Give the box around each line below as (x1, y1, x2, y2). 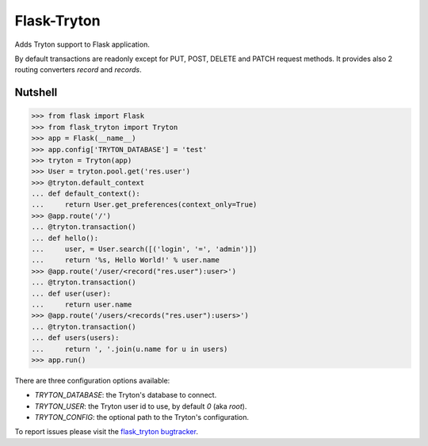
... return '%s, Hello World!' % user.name (31, 256, 220, 265)
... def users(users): (31, 334, 120, 342)
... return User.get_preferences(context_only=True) (31, 200, 258, 209)
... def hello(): (31, 234, 99, 242)
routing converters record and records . (14, 65, 142, 74)
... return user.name (31, 299, 132, 309)
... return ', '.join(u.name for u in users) (31, 345, 228, 353)
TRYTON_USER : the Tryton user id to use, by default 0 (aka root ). (34, 401, 247, 411)
